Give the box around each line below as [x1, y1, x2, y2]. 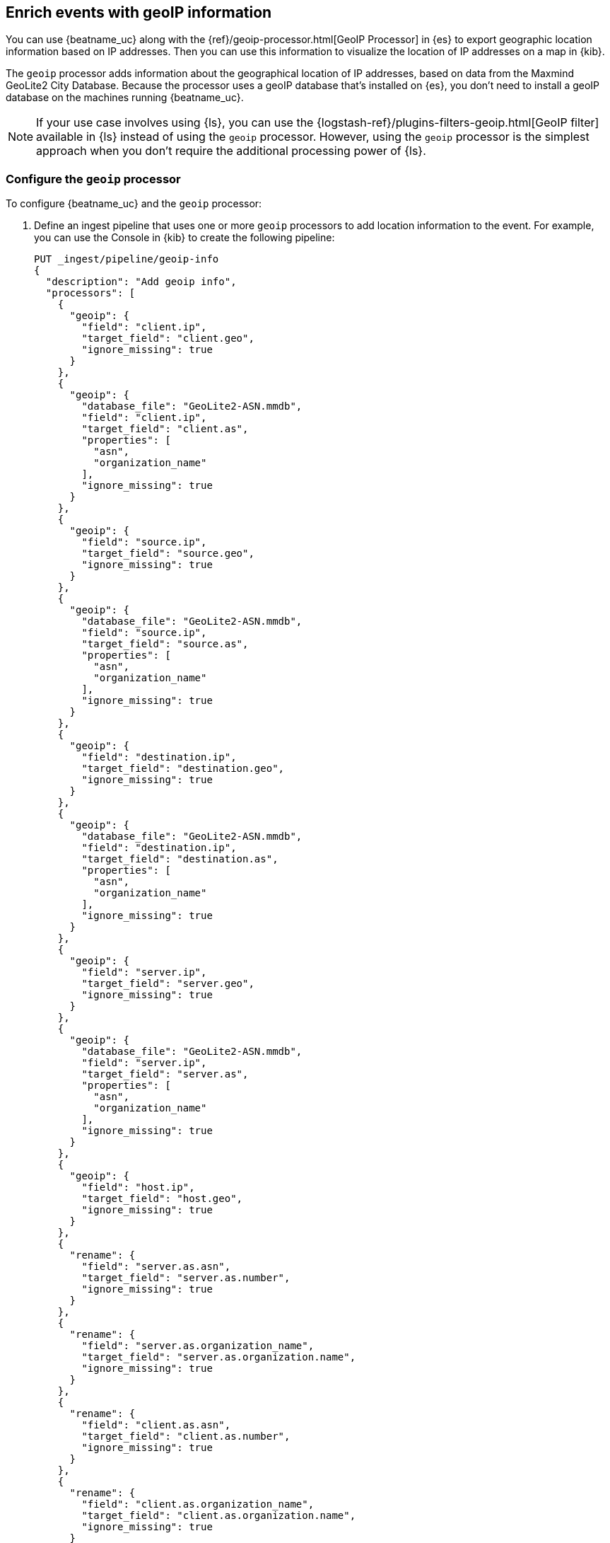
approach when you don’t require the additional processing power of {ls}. [36, 144, 426, 158]
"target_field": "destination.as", [81, 853, 278, 865]
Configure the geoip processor [6, 171, 181, 186]
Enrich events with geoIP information [6, 4, 272, 21]
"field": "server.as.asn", [81, 1261, 231, 1273]
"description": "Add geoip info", [45, 276, 237, 288]
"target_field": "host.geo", [81, 1193, 243, 1205]
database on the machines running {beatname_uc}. [6, 91, 244, 104]
